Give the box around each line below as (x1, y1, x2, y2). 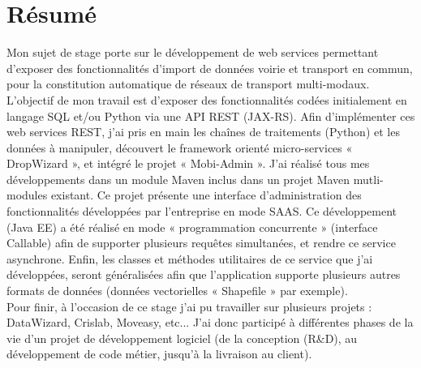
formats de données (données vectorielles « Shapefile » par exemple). (6, 282, 348, 299)
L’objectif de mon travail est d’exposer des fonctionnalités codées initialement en (6, 91, 407, 108)
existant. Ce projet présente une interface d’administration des (50, 186, 362, 203)
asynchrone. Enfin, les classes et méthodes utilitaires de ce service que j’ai (6, 250, 373, 267)
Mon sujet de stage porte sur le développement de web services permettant (6, 44, 379, 61)
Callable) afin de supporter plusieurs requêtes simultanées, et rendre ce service (6, 234, 396, 251)
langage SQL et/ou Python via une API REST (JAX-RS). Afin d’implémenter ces (6, 107, 415, 124)
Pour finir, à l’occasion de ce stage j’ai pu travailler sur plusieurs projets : (6, 297, 372, 315)
